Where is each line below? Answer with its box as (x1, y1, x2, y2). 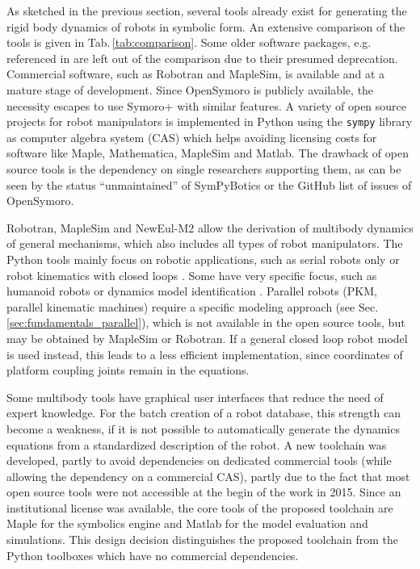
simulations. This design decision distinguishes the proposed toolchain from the (6, 531, 398, 548)
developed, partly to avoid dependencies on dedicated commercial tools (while (6, 452, 392, 469)
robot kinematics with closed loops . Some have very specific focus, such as (6, 266, 377, 283)
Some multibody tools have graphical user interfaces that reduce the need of (6, 388, 384, 405)
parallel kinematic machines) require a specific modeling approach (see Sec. (6, 298, 379, 315)
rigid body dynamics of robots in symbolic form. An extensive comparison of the (6, 18, 405, 35)
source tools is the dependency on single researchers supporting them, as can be (6, 161, 401, 177)
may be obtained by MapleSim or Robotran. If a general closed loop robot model (6, 329, 408, 346)
